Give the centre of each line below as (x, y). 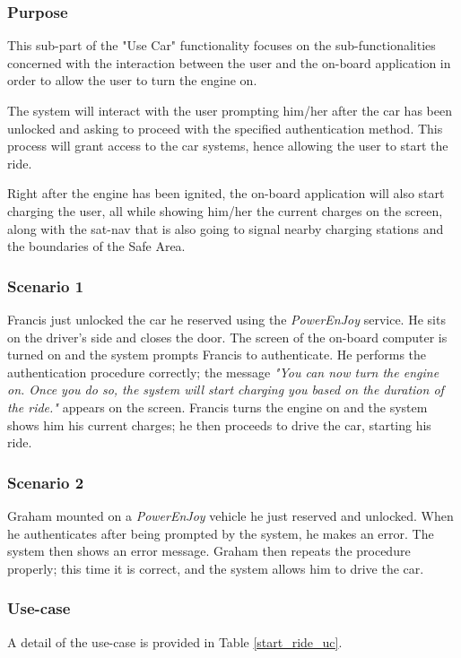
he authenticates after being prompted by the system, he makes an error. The (221, 533)
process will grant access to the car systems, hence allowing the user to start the (228, 146)
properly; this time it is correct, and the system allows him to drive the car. (216, 568)
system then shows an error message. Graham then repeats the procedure (209, 551)
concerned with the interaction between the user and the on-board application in (229, 62)
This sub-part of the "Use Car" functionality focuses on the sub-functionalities (222, 45)
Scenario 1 (46, 286)
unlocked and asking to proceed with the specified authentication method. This (225, 128)
